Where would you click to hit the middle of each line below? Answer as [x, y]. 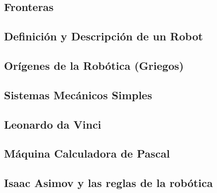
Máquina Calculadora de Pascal [87, 153]
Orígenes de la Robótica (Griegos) [94, 65]
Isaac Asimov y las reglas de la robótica [108, 183]
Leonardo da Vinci [53, 124]
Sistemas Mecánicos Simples [78, 95]
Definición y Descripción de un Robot [104, 36]
